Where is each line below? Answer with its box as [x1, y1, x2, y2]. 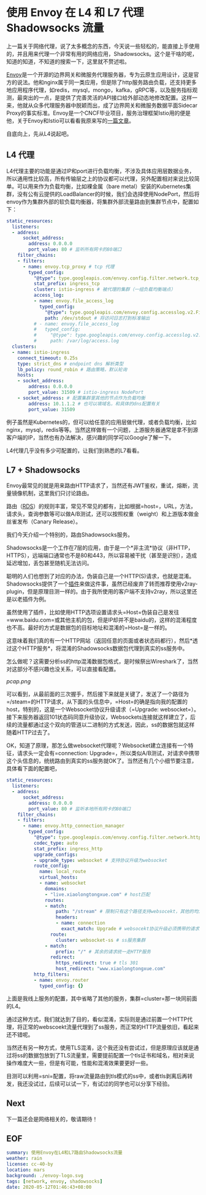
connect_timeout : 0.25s [17, 355, 78, 361]
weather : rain [6, 1156, 43, 1162]
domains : [45, 885, 67, 891]
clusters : [12, 343, 37, 350]
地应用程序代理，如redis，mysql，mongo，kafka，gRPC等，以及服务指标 [6, 86, 193, 93]
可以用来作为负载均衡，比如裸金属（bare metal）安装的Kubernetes [17, 182, 186, 190]
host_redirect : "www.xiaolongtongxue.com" [55, 966, 166, 972]
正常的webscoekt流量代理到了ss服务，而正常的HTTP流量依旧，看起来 [22, 1023, 199, 1030]
